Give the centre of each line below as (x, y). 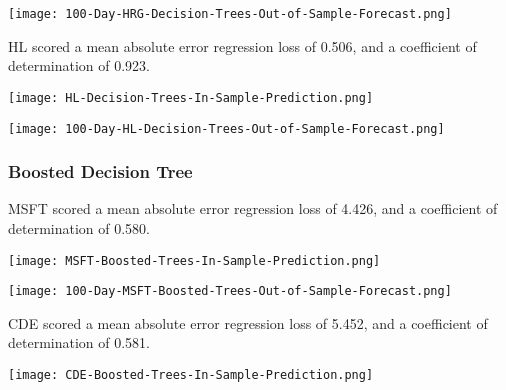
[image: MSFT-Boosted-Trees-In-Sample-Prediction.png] (194, 260)
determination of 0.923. (79, 65)
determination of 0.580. (79, 227)
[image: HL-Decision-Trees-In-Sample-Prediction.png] (191, 97)
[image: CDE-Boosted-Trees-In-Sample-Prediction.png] (191, 375)
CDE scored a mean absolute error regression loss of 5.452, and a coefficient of (248, 322)
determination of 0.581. (79, 342)
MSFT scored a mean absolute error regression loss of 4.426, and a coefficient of (253, 208)
